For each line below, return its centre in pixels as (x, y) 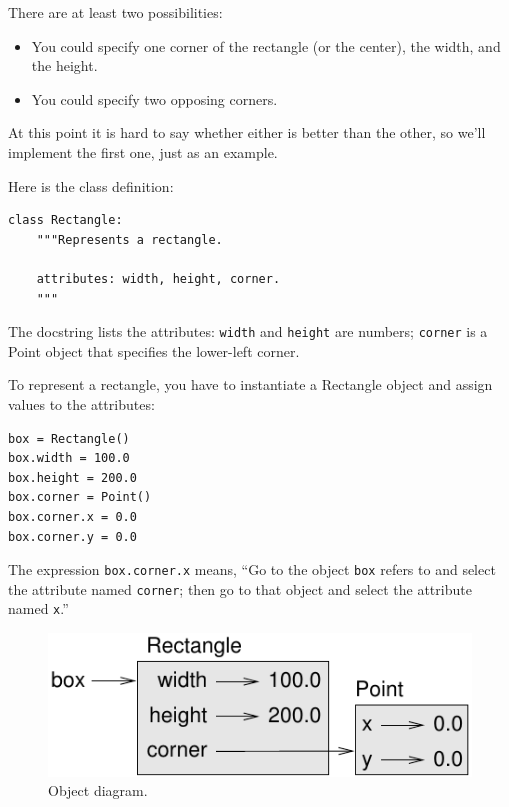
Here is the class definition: (91, 185)
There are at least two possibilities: (115, 12)
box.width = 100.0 (69, 458)
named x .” (38, 608)
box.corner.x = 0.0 (72, 516)
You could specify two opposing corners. (154, 98)
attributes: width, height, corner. (158, 278)
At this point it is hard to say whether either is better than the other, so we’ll (247, 132)
